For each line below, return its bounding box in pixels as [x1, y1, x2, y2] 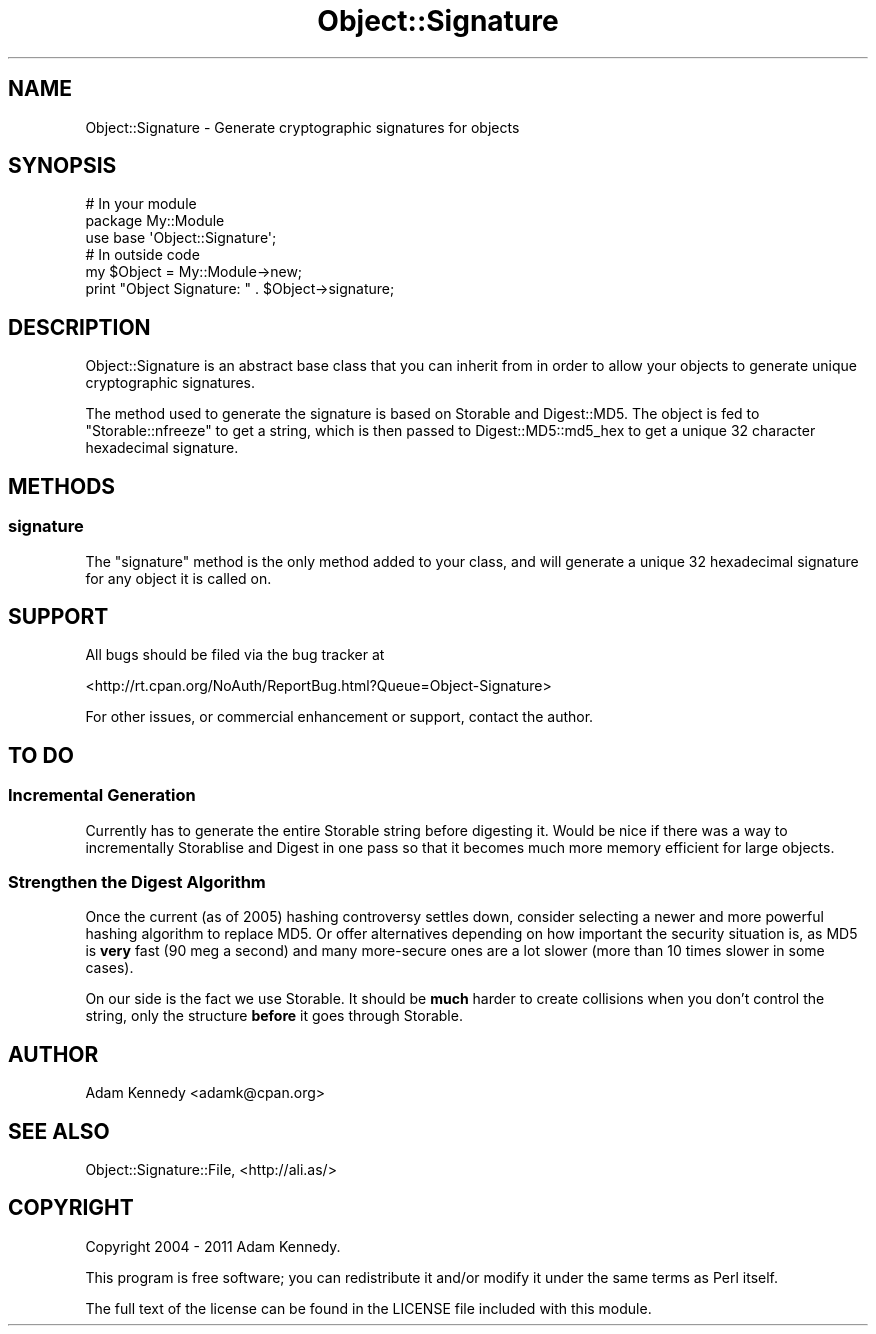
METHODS [8, 473, 116, 499]
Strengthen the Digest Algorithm [8, 871, 266, 892]
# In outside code [85, 246, 200, 264]
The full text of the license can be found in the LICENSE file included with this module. [85, 1299, 652, 1317]
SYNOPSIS [8, 153, 117, 179]
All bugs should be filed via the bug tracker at [85, 646, 385, 664]
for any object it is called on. [85, 569, 272, 587]
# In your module [85, 195, 197, 213]
